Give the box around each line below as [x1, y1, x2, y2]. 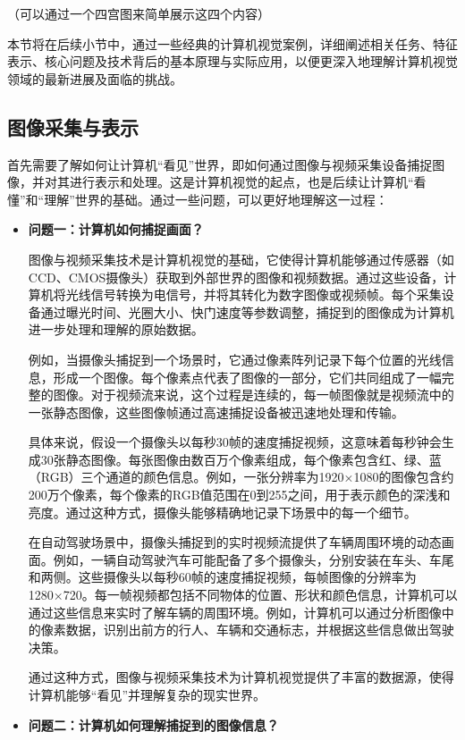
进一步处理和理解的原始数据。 [28, 320, 204, 339]
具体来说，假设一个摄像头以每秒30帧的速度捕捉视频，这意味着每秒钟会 [28, 433, 442, 451]
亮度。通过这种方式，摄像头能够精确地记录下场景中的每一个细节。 [28, 502, 417, 521]
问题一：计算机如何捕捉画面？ [28, 220, 204, 239]
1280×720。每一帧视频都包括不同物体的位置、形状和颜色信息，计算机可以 [28, 585, 458, 604]
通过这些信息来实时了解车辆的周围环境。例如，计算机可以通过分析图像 [28, 602, 442, 621]
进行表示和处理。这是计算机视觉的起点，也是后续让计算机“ [69, 172, 414, 191]
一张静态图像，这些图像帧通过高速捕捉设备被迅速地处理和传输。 [28, 402, 404, 421]
